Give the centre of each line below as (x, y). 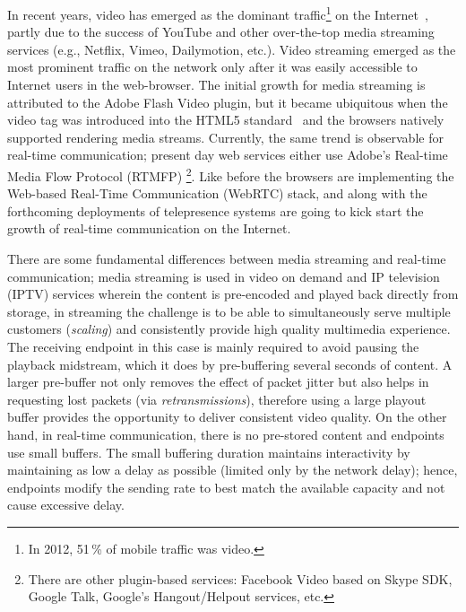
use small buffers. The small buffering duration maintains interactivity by (209, 452)
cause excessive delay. (66, 505)
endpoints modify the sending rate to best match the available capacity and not (226, 487)
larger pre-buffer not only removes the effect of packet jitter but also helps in (218, 382)
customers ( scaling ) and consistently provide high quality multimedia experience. (229, 329)
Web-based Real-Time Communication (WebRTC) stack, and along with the (217, 193)
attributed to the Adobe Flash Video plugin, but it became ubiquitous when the (228, 102)
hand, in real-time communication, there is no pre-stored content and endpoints (226, 434)
